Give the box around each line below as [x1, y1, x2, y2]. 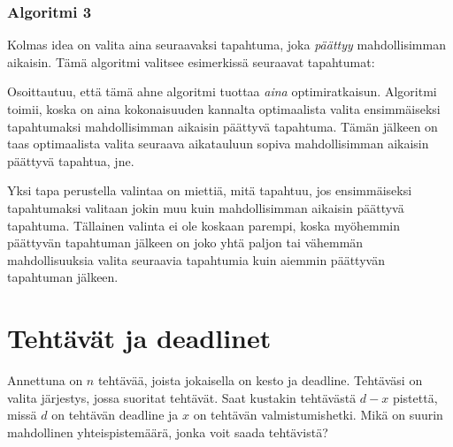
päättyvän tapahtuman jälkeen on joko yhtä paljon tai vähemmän [7, 233, 364, 252]
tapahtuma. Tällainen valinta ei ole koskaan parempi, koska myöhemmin [7, 216, 401, 234]
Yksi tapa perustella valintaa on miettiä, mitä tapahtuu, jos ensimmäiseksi [7, 181, 412, 200]
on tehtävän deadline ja [51, 405, 179, 424]
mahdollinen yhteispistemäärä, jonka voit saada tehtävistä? [7, 422, 328, 441]
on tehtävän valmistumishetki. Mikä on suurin [193, 405, 443, 424]
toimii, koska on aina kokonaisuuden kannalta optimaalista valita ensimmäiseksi [7, 100, 441, 117]
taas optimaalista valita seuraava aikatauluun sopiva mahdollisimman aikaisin [7, 134, 429, 153]
